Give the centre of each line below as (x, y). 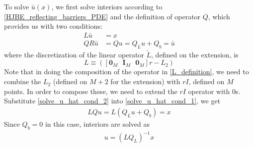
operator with (209, 91)
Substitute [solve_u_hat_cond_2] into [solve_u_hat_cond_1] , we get (112, 101)
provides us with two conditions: (53, 26)
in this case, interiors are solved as (97, 123)
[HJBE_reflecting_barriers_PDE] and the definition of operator (102, 16)
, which (219, 16)
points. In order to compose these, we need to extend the (91, 91)
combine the (23, 81)
